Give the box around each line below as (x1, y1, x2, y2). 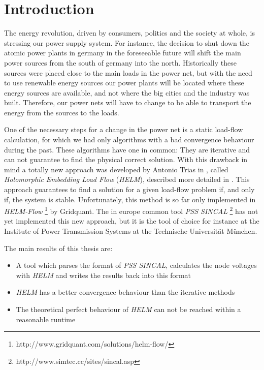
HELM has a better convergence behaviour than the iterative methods (16, 287, 235, 297)
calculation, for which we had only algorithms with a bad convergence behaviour (4, 134, 254, 145)
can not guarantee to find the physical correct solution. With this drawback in (4, 154, 248, 165)
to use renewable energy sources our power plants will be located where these (4, 77, 244, 88)
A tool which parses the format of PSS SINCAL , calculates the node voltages (16, 260, 257, 270)
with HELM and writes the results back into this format (16, 269, 191, 280)
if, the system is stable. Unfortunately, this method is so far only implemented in (4, 194, 256, 204)
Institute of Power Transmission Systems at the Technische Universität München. (4, 226, 257, 236)
